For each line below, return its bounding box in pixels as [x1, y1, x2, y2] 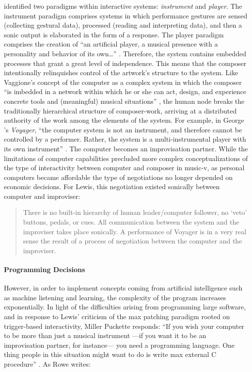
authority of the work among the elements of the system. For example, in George [4, 115, 244, 125]
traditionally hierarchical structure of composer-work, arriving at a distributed [4, 105, 237, 115]
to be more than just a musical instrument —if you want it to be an [4, 330, 206, 340]
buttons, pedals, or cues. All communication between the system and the [23, 217, 239, 227]
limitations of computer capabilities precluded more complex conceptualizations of [4, 153, 248, 163]
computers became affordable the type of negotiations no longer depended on [4, 172, 233, 182]
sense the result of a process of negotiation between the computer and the [23, 236, 242, 246]
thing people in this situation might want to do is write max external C [4, 349, 217, 359]
